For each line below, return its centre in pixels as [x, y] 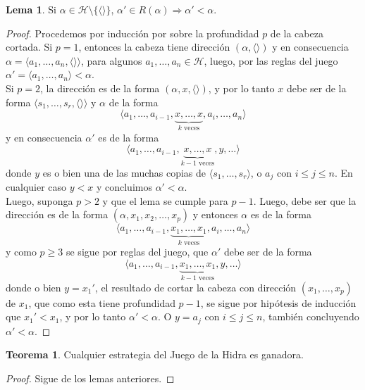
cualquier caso [36, 187]
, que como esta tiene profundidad [102, 302]
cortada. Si [29, 47]
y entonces [215, 214]
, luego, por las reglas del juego [271, 60]
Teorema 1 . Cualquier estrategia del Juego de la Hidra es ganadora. [155, 354]
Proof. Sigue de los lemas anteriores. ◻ [90, 378]
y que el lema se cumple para [165, 200]
